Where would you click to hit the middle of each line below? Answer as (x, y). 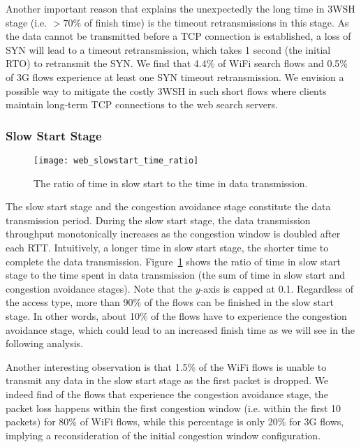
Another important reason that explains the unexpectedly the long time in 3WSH (180, 8)
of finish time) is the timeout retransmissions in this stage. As (216, 22)
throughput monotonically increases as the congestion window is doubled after (173, 234)
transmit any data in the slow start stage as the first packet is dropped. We (167, 380)
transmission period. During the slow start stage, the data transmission (158, 220)
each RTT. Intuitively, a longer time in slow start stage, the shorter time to (167, 247)
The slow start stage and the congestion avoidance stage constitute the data (168, 206)
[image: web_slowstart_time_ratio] (116, 160)
